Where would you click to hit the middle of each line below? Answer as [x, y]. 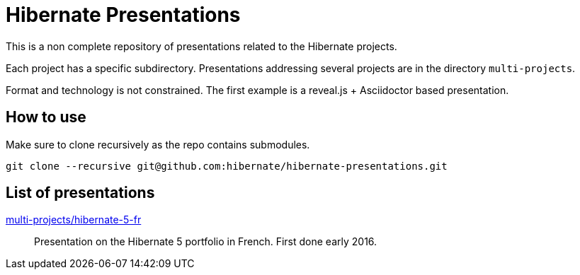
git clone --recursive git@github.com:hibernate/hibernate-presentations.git [227, 166]
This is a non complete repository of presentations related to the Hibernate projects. [201, 46]
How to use [46, 117]
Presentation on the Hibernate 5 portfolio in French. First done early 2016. [206, 242]
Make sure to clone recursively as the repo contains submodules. [158, 144]
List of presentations [80, 193]
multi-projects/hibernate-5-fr [74, 220]
